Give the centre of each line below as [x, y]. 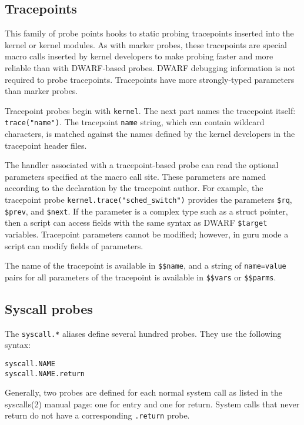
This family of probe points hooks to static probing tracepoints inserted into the [149, 33]
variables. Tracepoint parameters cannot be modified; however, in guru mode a [147, 234]
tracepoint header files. [46, 145]
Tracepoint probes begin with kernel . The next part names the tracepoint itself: [150, 110]
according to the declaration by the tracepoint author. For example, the [134, 188]
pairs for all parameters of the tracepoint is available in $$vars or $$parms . [141, 277]
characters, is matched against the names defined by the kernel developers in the [150, 134]
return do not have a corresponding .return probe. [97, 415]
